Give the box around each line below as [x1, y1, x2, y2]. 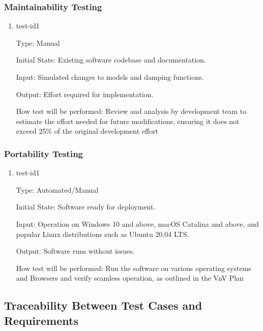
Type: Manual [16, 37, 60, 48]
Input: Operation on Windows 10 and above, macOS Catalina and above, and [16, 218, 259, 229]
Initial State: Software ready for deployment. [16, 201, 156, 212]
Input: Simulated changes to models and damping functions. [16, 72, 204, 82]
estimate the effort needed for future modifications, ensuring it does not [16, 115, 240, 126]
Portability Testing [4, 147, 83, 160]
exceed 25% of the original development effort [16, 126, 159, 136]
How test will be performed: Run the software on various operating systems [16, 262, 251, 273]
